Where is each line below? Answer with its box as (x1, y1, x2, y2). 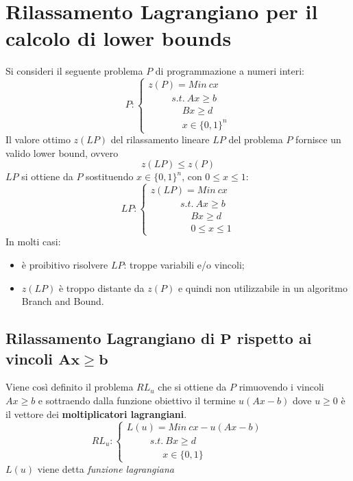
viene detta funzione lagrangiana (37, 461, 174, 476)
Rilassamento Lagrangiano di (5, 328, 215, 349)
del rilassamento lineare (110, 132, 210, 147)
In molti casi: (5, 234, 61, 249)
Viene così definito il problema (5, 380, 134, 394)
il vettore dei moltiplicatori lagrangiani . (5, 406, 187, 421)
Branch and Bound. (21, 294, 104, 308)
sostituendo (86, 169, 134, 184)
